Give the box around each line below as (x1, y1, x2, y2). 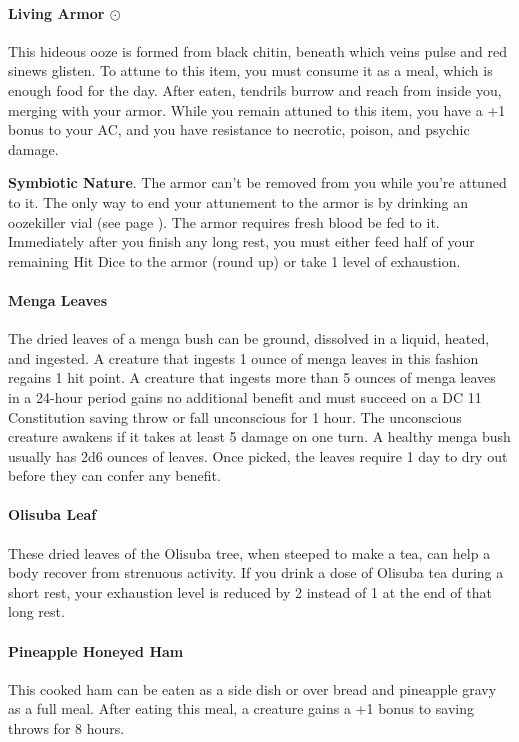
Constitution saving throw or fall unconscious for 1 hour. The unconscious (8, 406, 462, 427)
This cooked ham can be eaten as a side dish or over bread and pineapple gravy (8, 678, 497, 699)
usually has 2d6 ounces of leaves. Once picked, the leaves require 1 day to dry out (8, 445, 508, 466)
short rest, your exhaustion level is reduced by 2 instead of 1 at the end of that (8, 581, 492, 602)
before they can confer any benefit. (8, 465, 221, 486)
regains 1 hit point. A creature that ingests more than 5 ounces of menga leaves (8, 367, 496, 388)
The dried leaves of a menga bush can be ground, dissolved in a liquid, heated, (8, 328, 490, 349)
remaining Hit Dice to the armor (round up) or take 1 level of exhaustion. (8, 250, 461, 271)
